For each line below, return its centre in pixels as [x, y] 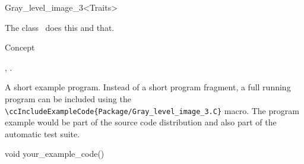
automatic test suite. [42, 133]
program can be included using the [68, 98]
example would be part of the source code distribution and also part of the [141, 122]
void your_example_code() [55, 154]
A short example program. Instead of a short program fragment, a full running [148, 87]
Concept [20, 47]
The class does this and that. [60, 27]
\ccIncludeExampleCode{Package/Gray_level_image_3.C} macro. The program [152, 110]
